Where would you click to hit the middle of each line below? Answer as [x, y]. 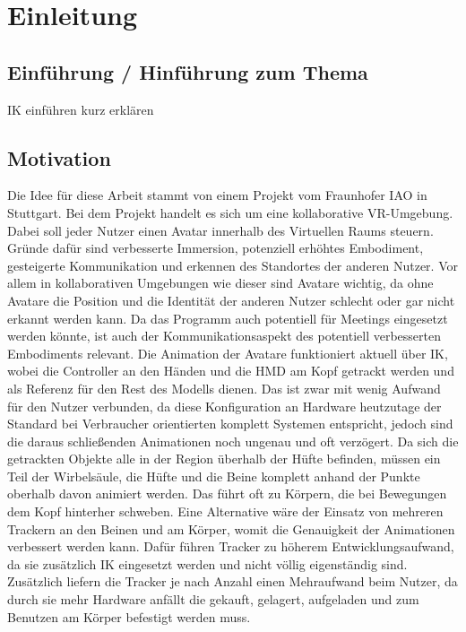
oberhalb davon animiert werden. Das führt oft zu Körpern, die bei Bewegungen [227, 493]
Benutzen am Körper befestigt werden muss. [129, 616]
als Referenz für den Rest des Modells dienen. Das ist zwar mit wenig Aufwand [224, 388]
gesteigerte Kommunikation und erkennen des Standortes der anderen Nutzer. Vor [233, 265]
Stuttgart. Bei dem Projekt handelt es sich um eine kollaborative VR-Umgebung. [230, 212]
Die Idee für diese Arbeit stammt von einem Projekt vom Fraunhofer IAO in [217, 195]
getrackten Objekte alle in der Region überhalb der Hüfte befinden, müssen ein [224, 459]
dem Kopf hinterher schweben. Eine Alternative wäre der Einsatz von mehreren [225, 511]
